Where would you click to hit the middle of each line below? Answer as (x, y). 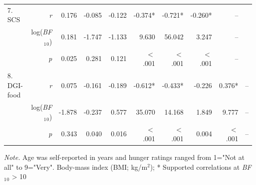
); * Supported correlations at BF (201, 167)
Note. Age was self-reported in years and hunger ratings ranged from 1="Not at (124, 157)
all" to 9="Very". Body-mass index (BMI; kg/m (76, 167)
